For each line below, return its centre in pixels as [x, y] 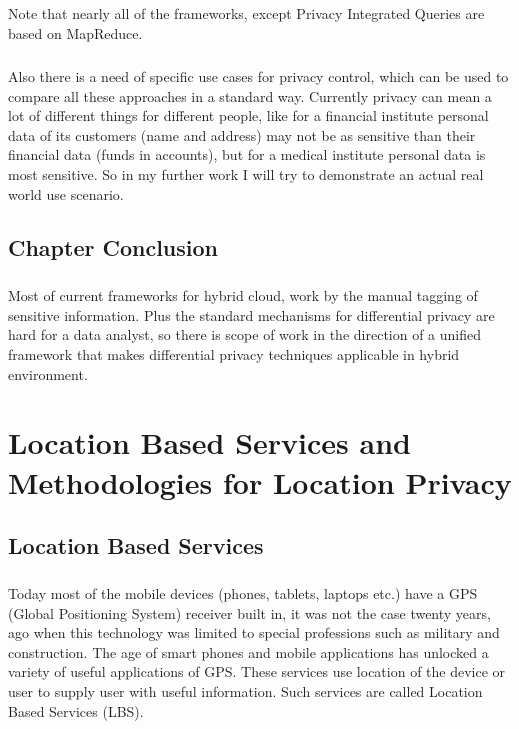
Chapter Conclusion [113, 247]
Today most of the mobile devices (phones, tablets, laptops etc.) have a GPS [243, 592]
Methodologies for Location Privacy [260, 481]
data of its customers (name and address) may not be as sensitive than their [242, 134]
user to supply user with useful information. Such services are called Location [245, 690]
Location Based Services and [209, 442]
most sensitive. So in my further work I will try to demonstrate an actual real [246, 173]
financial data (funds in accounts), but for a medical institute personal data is [247, 154]
